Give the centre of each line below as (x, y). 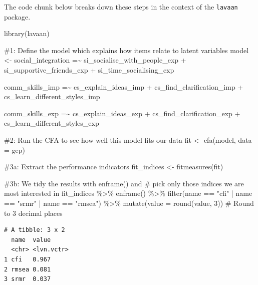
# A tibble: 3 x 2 (35, 230)
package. (17, 16)
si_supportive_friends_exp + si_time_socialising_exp (89, 70)
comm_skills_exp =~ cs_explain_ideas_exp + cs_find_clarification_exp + (122, 113)
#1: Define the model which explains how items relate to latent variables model (126, 50)
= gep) (15, 150)
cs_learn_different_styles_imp (52, 96)
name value (31, 240)
